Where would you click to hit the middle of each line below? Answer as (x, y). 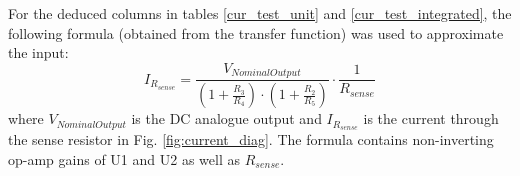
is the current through (431, 118)
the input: (38, 52)
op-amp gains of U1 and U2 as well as (124, 158)
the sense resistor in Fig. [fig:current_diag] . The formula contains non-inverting (251, 138)
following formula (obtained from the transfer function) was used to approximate (256, 32)
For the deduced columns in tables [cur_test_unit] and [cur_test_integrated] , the (260, 13)
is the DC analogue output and (226, 118)
